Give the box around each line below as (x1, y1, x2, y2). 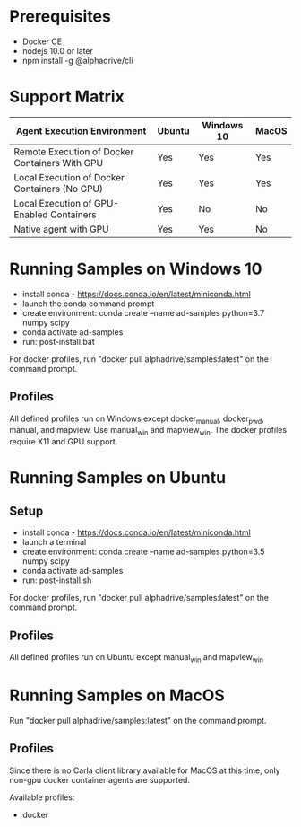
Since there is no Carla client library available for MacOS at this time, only (9, 765, 280, 776)
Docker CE (21, 36, 63, 47)
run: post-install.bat (21, 336, 96, 347)
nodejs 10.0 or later (21, 45, 94, 56)
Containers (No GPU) (13, 182, 103, 195)
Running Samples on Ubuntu (9, 468, 227, 488)
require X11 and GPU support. (9, 436, 118, 447)
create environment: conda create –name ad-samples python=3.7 (21, 307, 265, 318)
